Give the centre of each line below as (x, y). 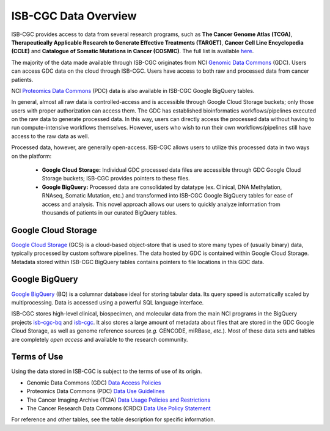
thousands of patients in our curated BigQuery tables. (109, 212)
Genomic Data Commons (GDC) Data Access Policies (94, 383)
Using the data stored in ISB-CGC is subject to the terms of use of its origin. (107, 371)
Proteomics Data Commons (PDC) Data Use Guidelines (96, 391)
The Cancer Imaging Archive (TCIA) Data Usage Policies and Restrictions (119, 400)
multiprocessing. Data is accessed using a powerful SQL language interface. (108, 302)
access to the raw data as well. (50, 136)
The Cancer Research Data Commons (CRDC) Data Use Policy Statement (119, 408)
